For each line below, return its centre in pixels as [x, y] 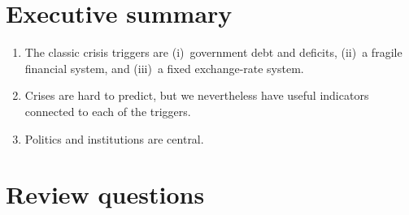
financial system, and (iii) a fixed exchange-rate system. [164, 68]
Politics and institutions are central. [114, 138]
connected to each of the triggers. [108, 111]
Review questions [105, 194]
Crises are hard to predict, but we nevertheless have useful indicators [197, 95]
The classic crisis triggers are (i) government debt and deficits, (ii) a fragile [213, 52]
